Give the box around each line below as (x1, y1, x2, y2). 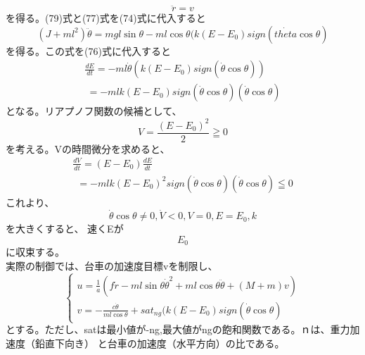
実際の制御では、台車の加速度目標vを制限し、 (6, 259, 218, 273)
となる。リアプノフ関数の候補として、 (6, 104, 182, 118)
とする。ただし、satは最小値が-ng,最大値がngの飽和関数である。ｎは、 (6, 322, 331, 337)
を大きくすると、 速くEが (6, 221, 124, 236)
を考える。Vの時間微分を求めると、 (6, 141, 170, 156)
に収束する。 (6, 244, 65, 259)
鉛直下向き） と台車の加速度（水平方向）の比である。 (34, 335, 285, 350)
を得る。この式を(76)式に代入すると (6, 43, 171, 58)
